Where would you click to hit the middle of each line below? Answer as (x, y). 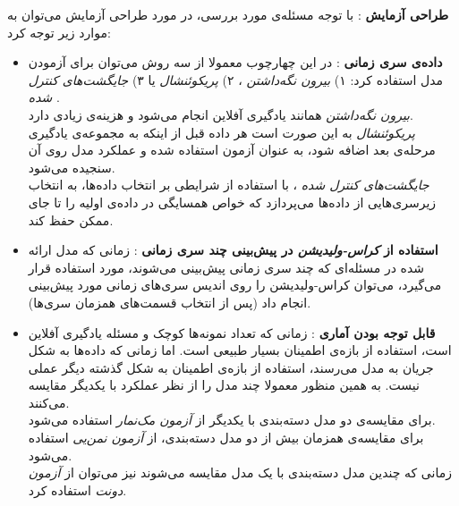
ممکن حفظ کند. (71, 219)
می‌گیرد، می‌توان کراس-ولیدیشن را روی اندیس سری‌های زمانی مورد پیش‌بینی (235, 285)
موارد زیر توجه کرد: (59, 32)
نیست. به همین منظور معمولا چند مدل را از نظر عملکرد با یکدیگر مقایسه (224, 385)
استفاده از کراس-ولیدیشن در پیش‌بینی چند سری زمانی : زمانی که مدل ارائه (233, 250)
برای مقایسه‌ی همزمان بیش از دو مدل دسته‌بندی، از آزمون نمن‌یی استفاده (226, 438)
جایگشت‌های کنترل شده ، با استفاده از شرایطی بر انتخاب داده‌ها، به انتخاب (229, 185)
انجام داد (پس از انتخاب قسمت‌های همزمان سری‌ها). (170, 302)
